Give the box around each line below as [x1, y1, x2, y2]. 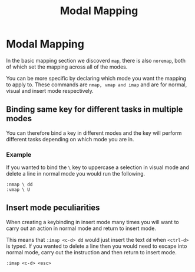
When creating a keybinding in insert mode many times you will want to [6, 218, 179, 225]
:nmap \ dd [6, 182, 33, 187]
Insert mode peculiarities [6, 203, 100, 213]
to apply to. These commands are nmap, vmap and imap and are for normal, [6, 81, 187, 88]
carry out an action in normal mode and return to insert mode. [6, 225, 156, 232]
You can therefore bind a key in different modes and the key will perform [6, 129, 182, 137]
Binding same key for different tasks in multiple [6, 105, 183, 115]
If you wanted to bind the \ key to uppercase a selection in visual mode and [6, 164, 190, 171]
